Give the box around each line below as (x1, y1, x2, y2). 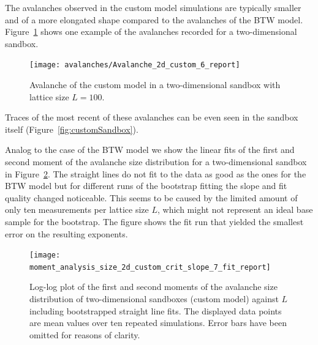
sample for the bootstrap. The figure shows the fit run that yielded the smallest (5, 215, 304, 228)
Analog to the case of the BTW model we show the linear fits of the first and (5, 143, 295, 156)
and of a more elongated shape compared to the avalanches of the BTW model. (5, 13, 303, 26)
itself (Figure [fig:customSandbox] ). (5, 122, 138, 135)
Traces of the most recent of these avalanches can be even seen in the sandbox (5, 111, 298, 124)
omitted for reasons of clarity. (29, 328, 140, 341)
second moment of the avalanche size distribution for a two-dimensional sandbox (5, 155, 307, 168)
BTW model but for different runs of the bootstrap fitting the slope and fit (5, 179, 287, 192)
